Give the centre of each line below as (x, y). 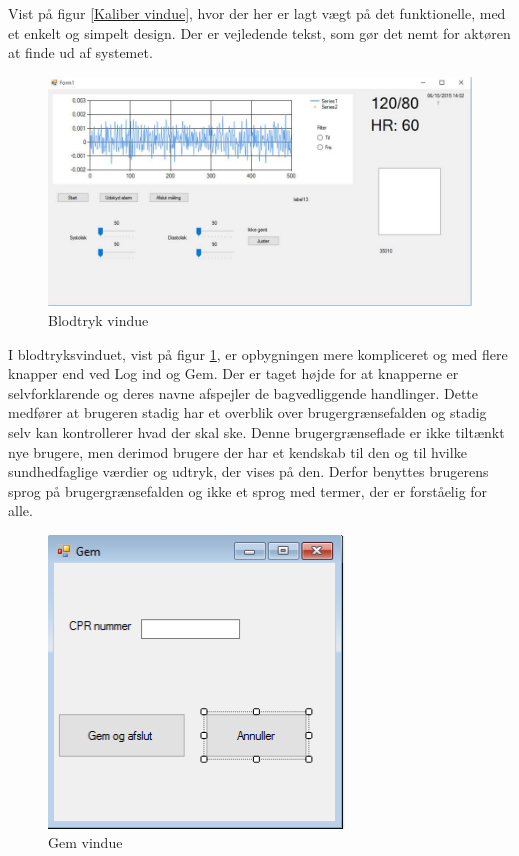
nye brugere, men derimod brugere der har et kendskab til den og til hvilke (237, 451)
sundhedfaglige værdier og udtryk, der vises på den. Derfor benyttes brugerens (248, 471)
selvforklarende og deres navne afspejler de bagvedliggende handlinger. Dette (243, 392)
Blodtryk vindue (98, 320)
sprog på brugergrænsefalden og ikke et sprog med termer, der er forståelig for (248, 490)
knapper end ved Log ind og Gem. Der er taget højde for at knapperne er (233, 373)
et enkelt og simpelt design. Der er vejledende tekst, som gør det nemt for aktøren (259, 32)
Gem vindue (85, 842)
